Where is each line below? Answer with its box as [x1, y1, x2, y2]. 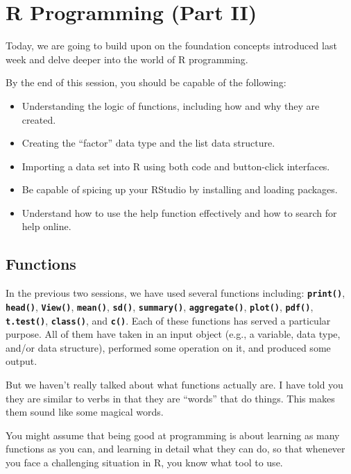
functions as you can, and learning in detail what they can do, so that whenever [6, 441, 345, 456]
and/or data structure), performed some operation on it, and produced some [6, 340, 331, 354]
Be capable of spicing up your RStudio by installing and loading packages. [22, 182, 338, 197]
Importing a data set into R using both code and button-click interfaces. [22, 158, 330, 173]
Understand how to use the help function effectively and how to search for [22, 205, 337, 220]
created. [22, 112, 56, 126]
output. [6, 354, 37, 368]
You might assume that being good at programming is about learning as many [6, 427, 340, 442]
